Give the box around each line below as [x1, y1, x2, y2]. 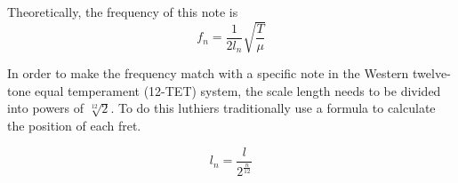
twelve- [413, 64, 451, 83]
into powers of [7, 99, 84, 117]
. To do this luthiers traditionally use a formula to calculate [110, 99, 436, 117]
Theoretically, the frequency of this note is [7, 3, 238, 20]
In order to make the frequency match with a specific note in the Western [7, 64, 409, 83]
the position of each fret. [7, 116, 141, 135]
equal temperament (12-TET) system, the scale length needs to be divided [35, 81, 441, 99]
